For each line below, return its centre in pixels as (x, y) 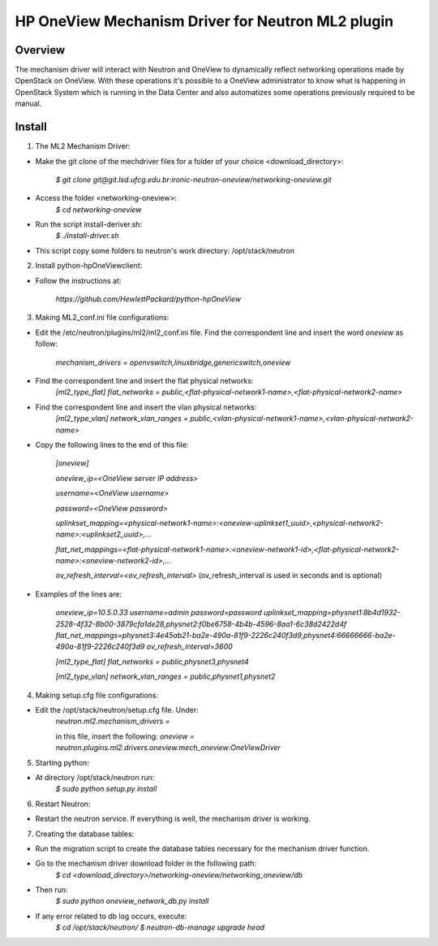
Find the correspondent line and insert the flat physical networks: (144, 381)
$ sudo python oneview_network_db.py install (132, 901)
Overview (40, 50)
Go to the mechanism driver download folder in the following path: (146, 864)
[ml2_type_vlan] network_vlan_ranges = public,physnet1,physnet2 (165, 677)
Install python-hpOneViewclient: (89, 266)
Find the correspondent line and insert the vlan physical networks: (146, 407)
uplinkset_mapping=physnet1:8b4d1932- (332, 613)
